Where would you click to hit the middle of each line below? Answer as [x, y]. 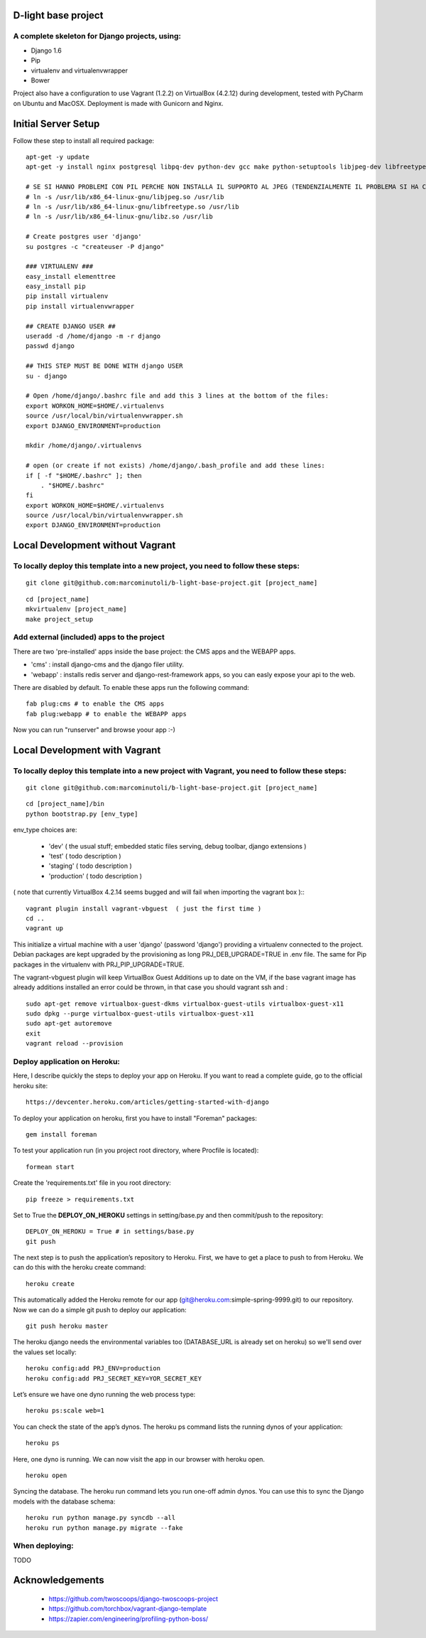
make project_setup [60, 619]
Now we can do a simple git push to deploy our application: [100, 1309]
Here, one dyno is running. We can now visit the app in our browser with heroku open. [139, 1459]
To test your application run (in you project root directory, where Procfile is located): [136, 1150]
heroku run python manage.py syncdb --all [101, 1518]
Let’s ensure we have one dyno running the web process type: [104, 1394]
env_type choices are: [45, 830]
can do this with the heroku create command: [80, 1267]
